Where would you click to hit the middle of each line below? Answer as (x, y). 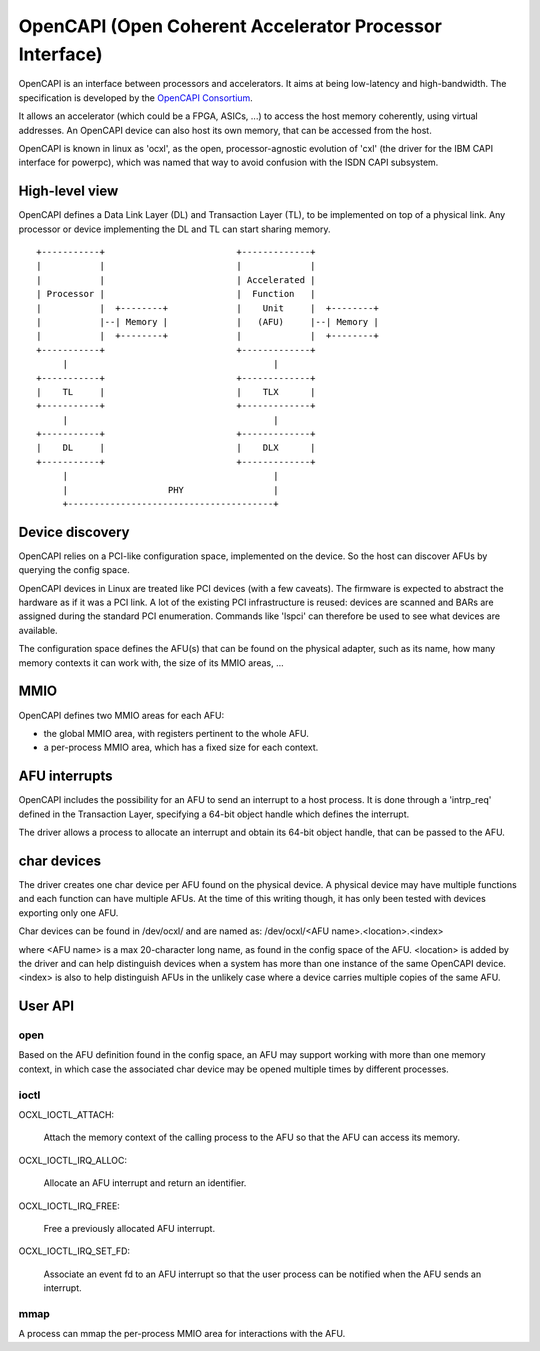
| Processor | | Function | (176, 294)
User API (46, 1006)
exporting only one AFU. (68, 912)
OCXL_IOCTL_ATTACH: (66, 1114)
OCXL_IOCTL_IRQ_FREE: (69, 1206)
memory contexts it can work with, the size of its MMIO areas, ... (151, 662)
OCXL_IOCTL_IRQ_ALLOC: (73, 1160)
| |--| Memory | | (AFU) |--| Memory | (207, 321)
